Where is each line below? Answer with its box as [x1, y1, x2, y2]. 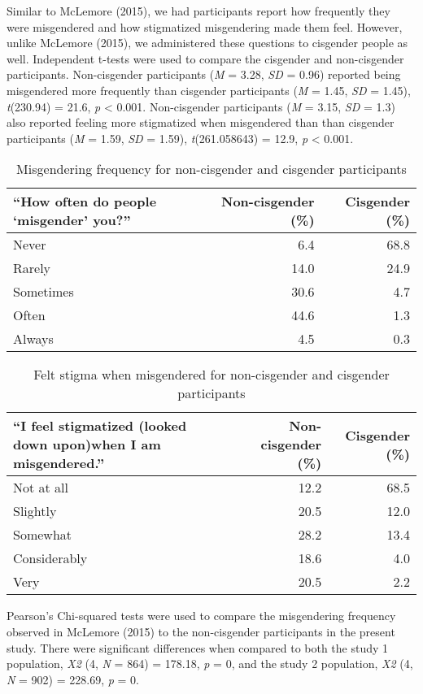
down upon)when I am [13, 435, 161, 454]
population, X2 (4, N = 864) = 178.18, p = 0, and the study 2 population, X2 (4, [7, 655, 413, 672]
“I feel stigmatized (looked [13, 416, 187, 436]
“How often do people [13, 192, 157, 211]
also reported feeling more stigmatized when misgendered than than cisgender [7, 114, 395, 131]
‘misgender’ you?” [13, 210, 131, 230]
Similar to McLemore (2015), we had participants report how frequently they [7, 2, 390, 19]
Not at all [13, 478, 69, 497]
